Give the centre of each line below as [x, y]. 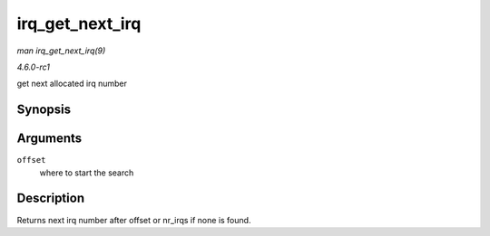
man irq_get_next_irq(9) [61, 51]
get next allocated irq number [72, 84]
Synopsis [44, 110]
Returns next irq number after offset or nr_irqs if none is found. [134, 220]
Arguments [49, 139]
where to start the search [87, 173]
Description [51, 198]
